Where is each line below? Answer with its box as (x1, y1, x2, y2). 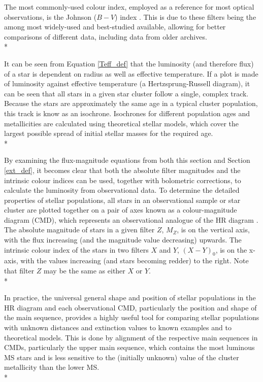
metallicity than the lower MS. (4, 362, 100, 372)
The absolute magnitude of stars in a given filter (4, 224, 155, 235)
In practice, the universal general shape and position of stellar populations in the (4, 292, 256, 303)
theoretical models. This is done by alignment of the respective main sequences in (4, 332, 258, 342)
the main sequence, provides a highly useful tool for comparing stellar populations (4, 312, 259, 323)
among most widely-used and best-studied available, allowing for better (4, 21, 226, 32)
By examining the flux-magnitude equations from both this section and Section (4, 155, 250, 165)
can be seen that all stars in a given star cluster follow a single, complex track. (4, 88, 249, 98)
